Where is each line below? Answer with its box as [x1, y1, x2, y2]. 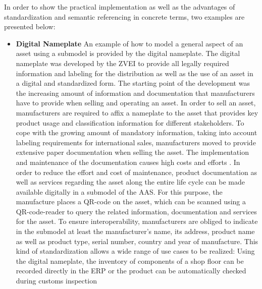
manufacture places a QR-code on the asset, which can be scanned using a [16, 196, 246, 207]
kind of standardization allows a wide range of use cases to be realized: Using [16, 246, 255, 256]
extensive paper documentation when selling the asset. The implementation [16, 147, 249, 157]
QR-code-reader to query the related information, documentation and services [16, 206, 257, 216]
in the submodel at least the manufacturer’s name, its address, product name [16, 226, 255, 237]
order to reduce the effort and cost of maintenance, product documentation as [16, 166, 257, 177]
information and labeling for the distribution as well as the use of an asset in [16, 68, 253, 78]
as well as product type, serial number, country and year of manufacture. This [16, 236, 258, 246]
